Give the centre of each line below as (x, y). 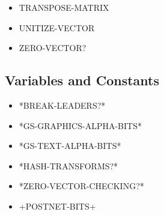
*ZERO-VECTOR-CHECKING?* (81, 186)
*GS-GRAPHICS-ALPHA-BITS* (80, 125)
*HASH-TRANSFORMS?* (68, 165)
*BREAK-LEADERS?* (62, 105)
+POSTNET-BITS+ (57, 206)
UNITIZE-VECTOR (57, 27)
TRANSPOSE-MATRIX (64, 7)
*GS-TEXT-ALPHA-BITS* (70, 146)
